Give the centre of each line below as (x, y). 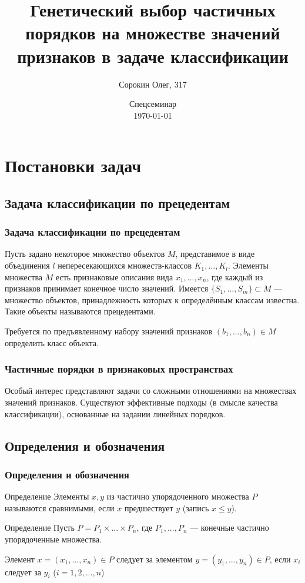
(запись (196, 507)
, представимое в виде (215, 254)
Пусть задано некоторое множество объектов (85, 254)
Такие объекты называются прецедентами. (80, 311)
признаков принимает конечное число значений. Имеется (107, 288)
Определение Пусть (40, 527)
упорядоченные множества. (53, 539)
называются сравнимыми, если (60, 507)
